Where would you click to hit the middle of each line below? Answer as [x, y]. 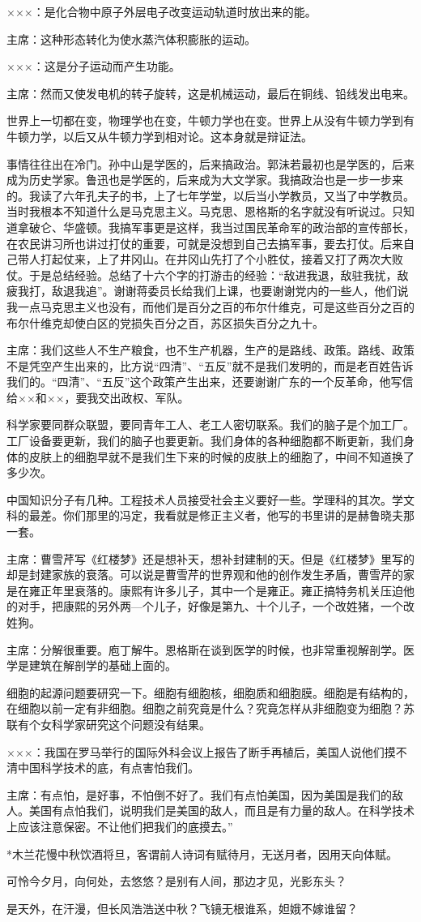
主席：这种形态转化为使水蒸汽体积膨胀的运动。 [131, 39]
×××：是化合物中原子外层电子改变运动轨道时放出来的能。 [162, 11]
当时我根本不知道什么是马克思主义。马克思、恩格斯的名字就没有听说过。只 [205, 211]
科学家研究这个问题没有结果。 [131, 724]
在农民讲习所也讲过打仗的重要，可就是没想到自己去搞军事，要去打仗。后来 [205, 243]
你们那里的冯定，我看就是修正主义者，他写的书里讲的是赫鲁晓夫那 [238, 515]
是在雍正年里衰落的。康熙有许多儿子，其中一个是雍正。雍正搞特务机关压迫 [205, 590]
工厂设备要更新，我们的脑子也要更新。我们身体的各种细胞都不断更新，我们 [205, 441]
